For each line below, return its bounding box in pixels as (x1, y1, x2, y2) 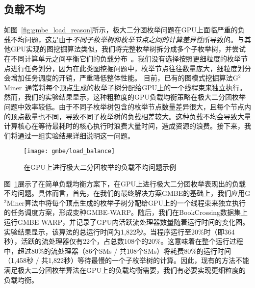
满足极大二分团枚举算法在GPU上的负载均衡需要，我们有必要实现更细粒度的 (4, 264, 246, 275)
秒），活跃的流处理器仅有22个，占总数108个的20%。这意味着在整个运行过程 (4, 236, 243, 246)
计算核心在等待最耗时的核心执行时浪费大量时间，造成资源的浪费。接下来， (4, 121, 244, 131)
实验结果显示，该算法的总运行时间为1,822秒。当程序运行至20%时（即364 (4, 226, 235, 236)
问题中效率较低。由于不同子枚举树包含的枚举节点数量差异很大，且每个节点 (4, 101, 244, 111)
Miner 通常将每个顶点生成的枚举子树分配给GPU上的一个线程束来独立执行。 (4, 82, 247, 92)
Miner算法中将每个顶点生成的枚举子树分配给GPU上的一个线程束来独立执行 (6, 197, 246, 208)
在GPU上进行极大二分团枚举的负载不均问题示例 (24, 161, 177, 172)
